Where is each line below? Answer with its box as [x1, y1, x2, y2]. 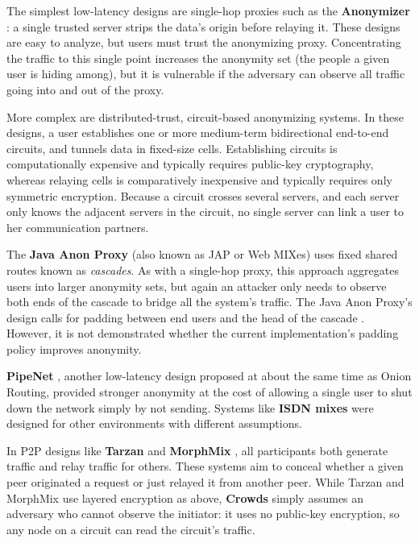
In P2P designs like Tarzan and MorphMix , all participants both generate [6, 441, 388, 458]
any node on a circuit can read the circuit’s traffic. [6, 520, 255, 537]
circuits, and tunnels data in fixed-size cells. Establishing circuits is [6, 139, 338, 156]
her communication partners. [6, 218, 149, 235]
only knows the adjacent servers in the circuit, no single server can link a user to [6, 203, 404, 220]
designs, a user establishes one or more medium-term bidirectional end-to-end [6, 124, 389, 141]
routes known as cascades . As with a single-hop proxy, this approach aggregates [6, 261, 399, 278]
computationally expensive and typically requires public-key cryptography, [6, 155, 374, 172]
